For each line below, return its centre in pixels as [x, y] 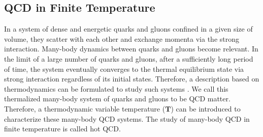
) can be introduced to [206, 108]
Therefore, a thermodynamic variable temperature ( [85, 108]
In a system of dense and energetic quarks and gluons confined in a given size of [128, 29]
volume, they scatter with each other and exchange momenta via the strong [122, 38]
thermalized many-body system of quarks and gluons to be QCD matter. [117, 99]
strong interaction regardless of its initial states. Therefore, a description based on [132, 79]
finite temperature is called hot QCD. [62, 129]
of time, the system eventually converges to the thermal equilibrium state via [124, 68]
